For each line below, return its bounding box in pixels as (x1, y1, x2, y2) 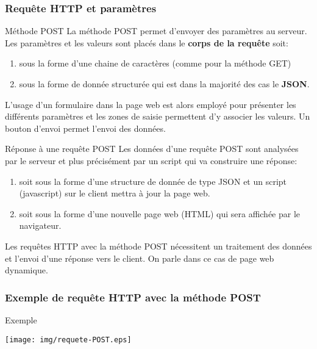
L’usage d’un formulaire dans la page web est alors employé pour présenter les (5, 98, 296, 110)
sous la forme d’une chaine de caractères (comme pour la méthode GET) (19, 57, 291, 70)
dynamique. (5, 264, 48, 276)
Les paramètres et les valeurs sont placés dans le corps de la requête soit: (5, 36, 288, 49)
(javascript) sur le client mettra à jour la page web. (19, 187, 210, 200)
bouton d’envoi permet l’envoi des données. (5, 121, 166, 134)
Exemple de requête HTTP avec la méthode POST (5, 289, 261, 304)
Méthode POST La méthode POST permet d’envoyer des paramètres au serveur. (5, 24, 307, 37)
